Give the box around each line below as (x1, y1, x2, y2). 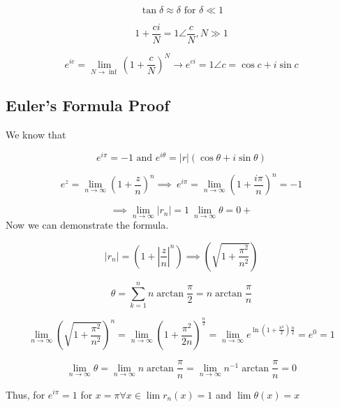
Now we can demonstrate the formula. (6, 217, 169, 232)
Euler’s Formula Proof (6, 94, 170, 116)
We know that (6, 127, 66, 141)
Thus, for (6, 387, 45, 401)
